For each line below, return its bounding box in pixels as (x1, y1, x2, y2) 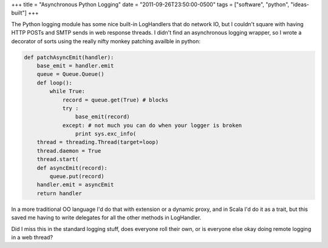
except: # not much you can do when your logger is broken (62, 122, 242, 129)
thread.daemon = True (36, 147, 101, 154)
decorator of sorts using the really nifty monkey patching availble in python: (11, 37, 200, 45)
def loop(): (36, 79, 73, 86)
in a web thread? (11, 233, 53, 241)
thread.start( (36, 156, 79, 163)
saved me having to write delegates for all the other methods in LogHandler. (11, 214, 202, 221)
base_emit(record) (75, 113, 130, 120)
